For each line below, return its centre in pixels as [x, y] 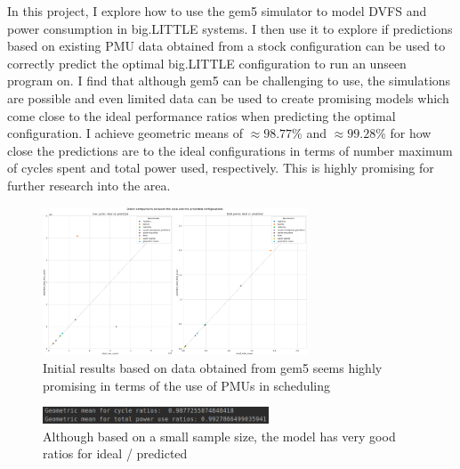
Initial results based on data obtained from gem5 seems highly [213, 368]
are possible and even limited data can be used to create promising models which [228, 97]
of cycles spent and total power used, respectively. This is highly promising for [221, 168]
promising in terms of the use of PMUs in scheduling [187, 385]
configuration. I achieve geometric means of [125, 133]
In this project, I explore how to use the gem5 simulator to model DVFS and [217, 11]
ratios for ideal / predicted [115, 453]
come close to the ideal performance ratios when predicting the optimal [202, 115]
